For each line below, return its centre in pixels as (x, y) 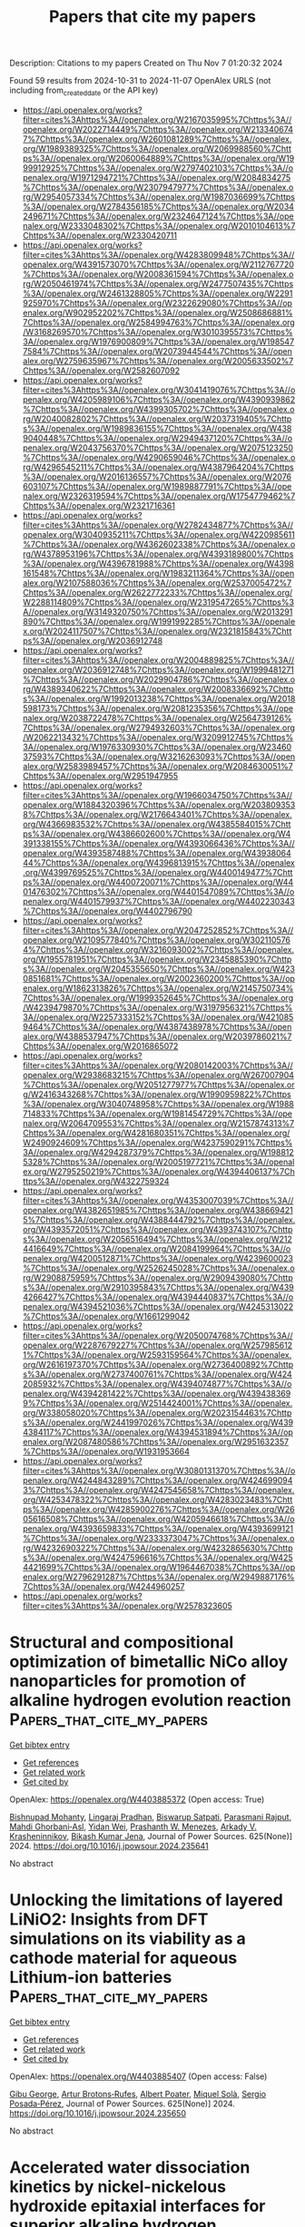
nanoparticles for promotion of (128, 1681)
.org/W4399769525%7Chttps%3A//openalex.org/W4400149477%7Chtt (157, 872)
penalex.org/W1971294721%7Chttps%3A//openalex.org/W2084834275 (157, 177)
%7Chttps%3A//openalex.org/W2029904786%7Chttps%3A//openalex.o (159, 679)
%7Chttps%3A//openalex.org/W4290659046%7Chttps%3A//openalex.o (159, 457)
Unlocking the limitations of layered (146, 1900)
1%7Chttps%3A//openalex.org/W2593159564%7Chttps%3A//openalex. (157, 1354)
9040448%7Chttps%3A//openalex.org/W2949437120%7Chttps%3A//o (157, 438)
